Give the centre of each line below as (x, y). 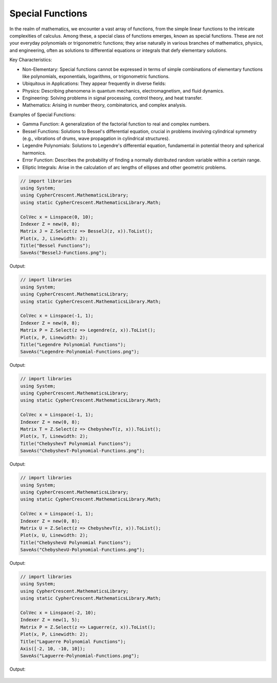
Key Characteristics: (31, 60)
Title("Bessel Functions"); (55, 246)
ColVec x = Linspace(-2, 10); (58, 613)
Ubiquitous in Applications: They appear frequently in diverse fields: (94, 84)
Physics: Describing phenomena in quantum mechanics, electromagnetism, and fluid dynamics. (123, 91)
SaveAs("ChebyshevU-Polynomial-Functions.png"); (83, 550)
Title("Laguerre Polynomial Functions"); (73, 641)
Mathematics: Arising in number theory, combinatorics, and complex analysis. (104, 105)
